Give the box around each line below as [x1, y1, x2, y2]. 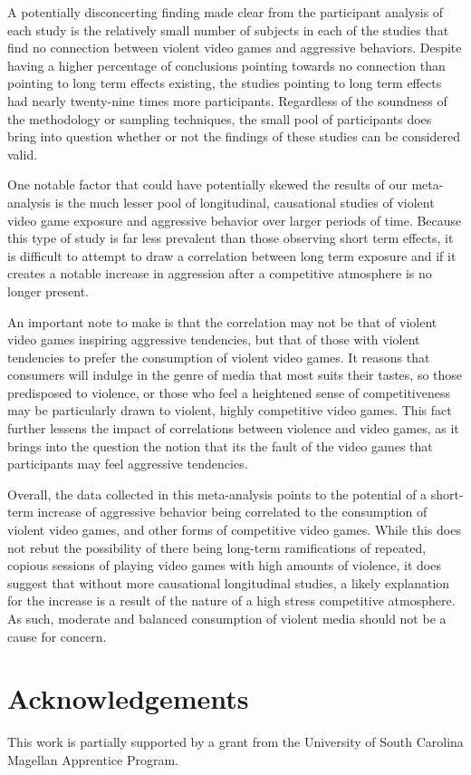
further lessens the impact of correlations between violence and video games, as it [7, 419, 459, 438]
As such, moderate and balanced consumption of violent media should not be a [7, 609, 447, 627]
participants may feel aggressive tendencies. [7, 454, 248, 473]
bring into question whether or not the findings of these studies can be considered [7, 127, 460, 146]
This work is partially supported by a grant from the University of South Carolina [7, 732, 464, 751]
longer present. [7, 281, 89, 300]
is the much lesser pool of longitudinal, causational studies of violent [54, 192, 435, 211]
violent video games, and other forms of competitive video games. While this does [7, 520, 461, 539]
